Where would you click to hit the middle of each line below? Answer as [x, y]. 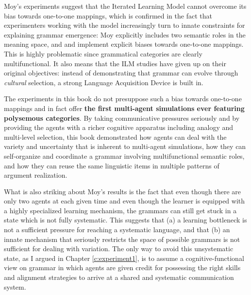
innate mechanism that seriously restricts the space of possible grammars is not [122, 239]
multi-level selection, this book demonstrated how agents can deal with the [115, 137]
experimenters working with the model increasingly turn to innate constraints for [125, 25]
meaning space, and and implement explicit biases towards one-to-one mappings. [124, 44]
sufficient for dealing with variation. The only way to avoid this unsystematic [119, 249]
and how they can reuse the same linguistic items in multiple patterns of [112, 165]
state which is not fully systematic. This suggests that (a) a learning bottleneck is [125, 220]
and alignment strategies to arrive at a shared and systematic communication [119, 277]
